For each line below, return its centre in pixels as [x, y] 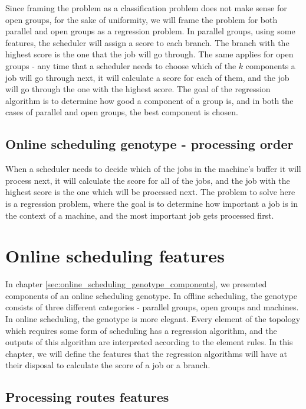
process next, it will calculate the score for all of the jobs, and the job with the [148, 180]
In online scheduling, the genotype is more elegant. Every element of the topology [153, 319]
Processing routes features [87, 397]
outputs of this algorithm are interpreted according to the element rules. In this [149, 342]
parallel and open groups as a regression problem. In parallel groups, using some [150, 31]
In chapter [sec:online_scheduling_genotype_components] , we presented [136, 284]
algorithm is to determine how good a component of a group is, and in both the [149, 100]
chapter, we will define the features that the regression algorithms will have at [147, 353]
